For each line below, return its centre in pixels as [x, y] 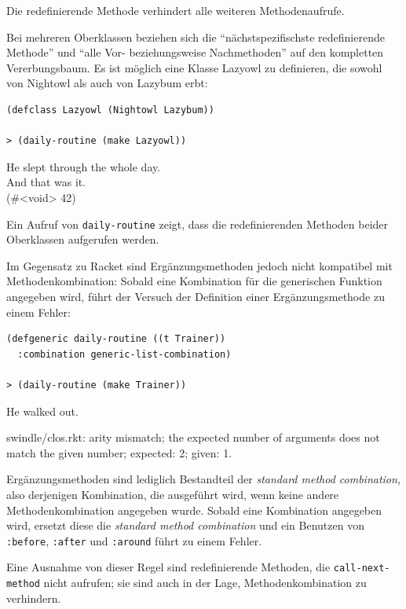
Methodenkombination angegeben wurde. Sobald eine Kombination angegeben [194, 510]
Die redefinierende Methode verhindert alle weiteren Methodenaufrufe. [176, 10]
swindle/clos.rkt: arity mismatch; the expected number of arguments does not [193, 437]
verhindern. [34, 598]
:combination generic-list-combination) [124, 354]
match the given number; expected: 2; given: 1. [119, 452]
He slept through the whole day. [84, 166]
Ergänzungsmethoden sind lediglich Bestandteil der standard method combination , [203, 479]
